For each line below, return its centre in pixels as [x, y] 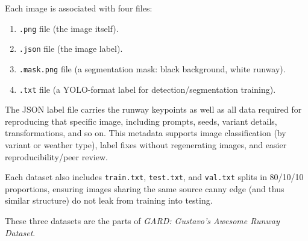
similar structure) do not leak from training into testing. [109, 200]
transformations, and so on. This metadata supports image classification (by [146, 133]
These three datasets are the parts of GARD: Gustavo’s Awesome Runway [142, 221]
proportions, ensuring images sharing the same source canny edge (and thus [145, 188]
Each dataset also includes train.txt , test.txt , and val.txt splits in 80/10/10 [154, 177]
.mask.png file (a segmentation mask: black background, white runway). [152, 68]
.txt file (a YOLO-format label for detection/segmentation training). [147, 89]
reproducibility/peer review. [56, 156]
